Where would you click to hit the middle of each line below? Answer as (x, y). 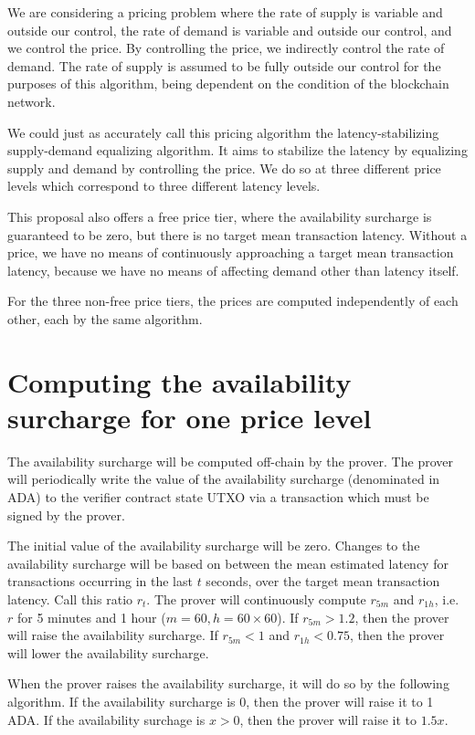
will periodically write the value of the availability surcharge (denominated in (224, 479)
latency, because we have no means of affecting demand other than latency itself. (233, 270)
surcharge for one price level (190, 417)
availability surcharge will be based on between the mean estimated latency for (228, 563)
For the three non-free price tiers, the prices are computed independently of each (233, 301)
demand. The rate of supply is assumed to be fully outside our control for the (224, 65)
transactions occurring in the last (100, 581)
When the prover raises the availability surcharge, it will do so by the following (228, 683)
